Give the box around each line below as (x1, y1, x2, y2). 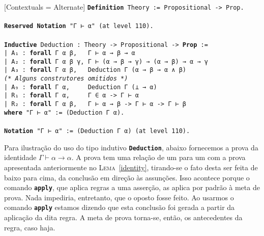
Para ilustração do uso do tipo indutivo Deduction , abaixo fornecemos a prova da (4, 142, 258, 152)
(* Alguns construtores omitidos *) (4, 75, 128, 83)
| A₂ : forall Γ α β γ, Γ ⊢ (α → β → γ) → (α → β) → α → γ (4, 58, 208, 65)
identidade (4, 152, 37, 163)
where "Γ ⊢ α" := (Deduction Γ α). (4, 109, 125, 116)
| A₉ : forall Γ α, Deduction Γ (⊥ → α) (4, 83, 157, 91)
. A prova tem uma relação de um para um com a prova (71, 152, 246, 163)
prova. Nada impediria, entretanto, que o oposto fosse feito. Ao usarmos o (4, 192, 234, 202)
